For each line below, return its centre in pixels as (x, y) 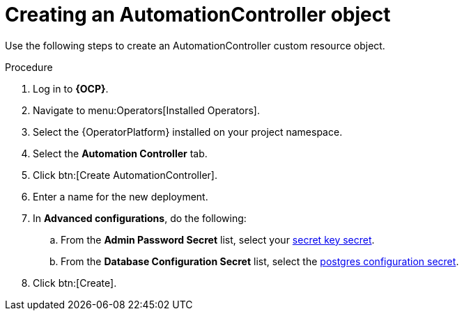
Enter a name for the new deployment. (121, 196)
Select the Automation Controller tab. (120, 153)
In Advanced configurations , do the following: (140, 218)
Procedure (29, 67)
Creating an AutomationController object (198, 15)
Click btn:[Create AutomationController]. (125, 175)
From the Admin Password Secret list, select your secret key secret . (218, 239)
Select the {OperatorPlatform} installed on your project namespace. (188, 132)
